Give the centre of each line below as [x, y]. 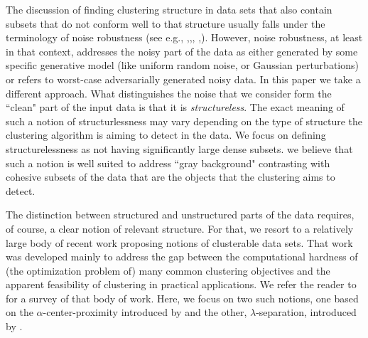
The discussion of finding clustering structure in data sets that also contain [169, 9]
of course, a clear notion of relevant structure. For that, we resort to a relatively [180, 228]
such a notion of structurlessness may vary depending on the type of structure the [184, 121]
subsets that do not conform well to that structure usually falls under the [166, 23]
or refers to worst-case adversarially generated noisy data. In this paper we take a [183, 79]
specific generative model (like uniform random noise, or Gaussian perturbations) [182, 65]
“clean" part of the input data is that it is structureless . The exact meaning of [175, 107]
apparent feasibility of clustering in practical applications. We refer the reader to [181, 284]
